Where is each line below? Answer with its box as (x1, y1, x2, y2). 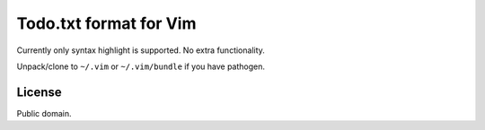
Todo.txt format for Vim (16, 13, 197, 33)
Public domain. (16, 108, 72, 118)
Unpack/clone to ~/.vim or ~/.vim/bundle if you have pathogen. (16, 61, 265, 72)
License (16, 84, 62, 100)
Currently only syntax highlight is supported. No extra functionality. (16, 45, 265, 56)
